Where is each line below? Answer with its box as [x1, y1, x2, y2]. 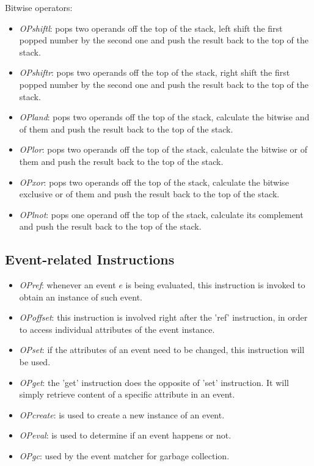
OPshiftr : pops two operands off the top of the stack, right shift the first [19, 66, 290, 79]
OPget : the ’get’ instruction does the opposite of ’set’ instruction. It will [19, 376, 289, 388]
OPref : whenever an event [19, 279, 116, 291]
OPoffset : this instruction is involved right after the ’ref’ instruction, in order [19, 311, 308, 324]
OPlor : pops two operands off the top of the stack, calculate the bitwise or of [19, 143, 308, 156]
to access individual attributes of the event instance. [19, 322, 215, 335]
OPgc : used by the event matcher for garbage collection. [19, 450, 230, 462]
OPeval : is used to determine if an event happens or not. [19, 429, 232, 442]
